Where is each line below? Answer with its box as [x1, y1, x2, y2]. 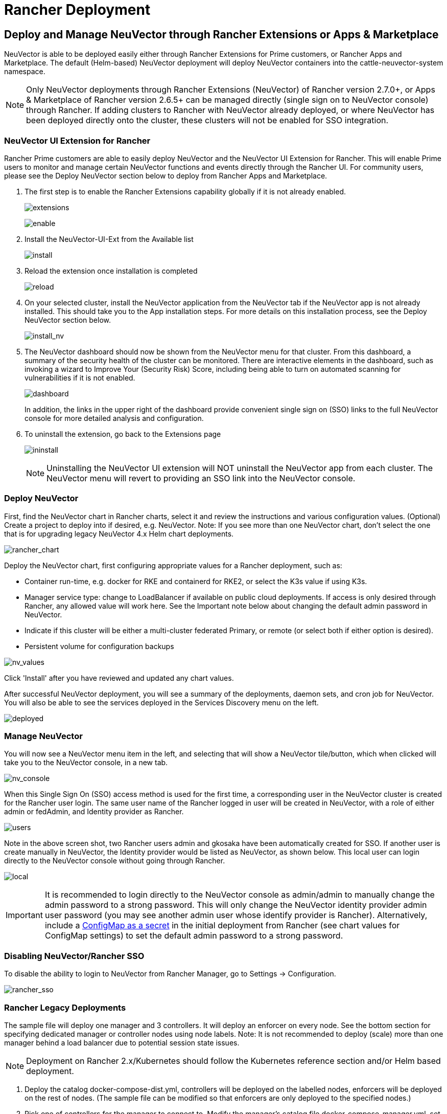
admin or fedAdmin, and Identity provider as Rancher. [4, 807, 184, 816]
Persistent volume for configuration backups [25, 641, 174, 651]
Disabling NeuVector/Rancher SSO [4, 950, 145, 961]
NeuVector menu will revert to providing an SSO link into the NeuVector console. [46, 473, 356, 483]
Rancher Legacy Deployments [4, 1002, 126, 1013]
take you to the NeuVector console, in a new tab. [4, 758, 168, 767]
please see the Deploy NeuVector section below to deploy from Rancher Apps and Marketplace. [4, 171, 327, 180]
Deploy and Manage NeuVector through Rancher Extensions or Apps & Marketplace [4, 28, 439, 41]
